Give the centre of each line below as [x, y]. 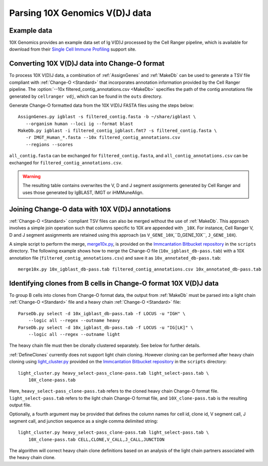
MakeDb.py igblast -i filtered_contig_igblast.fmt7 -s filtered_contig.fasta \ [117, 131]
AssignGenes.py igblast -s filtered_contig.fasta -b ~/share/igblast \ [107, 117]
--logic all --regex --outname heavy [74, 321]
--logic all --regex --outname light [74, 334]
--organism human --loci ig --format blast [79, 124]
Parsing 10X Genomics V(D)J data [80, 13]
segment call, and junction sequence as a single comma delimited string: [84, 421]
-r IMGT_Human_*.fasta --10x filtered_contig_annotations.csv [103, 137]
